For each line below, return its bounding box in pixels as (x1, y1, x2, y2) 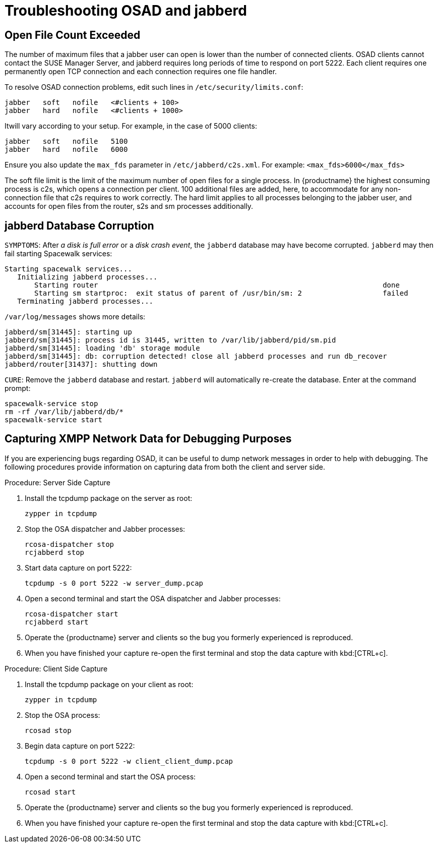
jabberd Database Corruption (5, 219, 154, 232)
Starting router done (34, 281, 400, 290)
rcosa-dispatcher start (25, 609, 118, 618)
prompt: (5, 384, 31, 393)
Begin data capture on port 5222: (25, 741, 135, 750)
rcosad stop (25, 726, 72, 735)
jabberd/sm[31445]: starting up (5, 328, 132, 336)
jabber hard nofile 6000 (5, 145, 128, 154)
